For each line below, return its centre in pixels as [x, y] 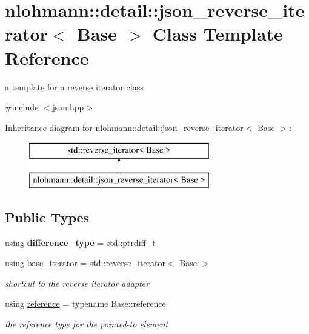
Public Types [47, 217]
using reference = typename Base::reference [85, 303]
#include [22, 107]
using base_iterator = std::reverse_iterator [85, 263]
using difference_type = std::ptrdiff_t [80, 242]
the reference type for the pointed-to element [87, 324]
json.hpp [68, 107]
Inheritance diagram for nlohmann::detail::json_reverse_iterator [124, 127]
